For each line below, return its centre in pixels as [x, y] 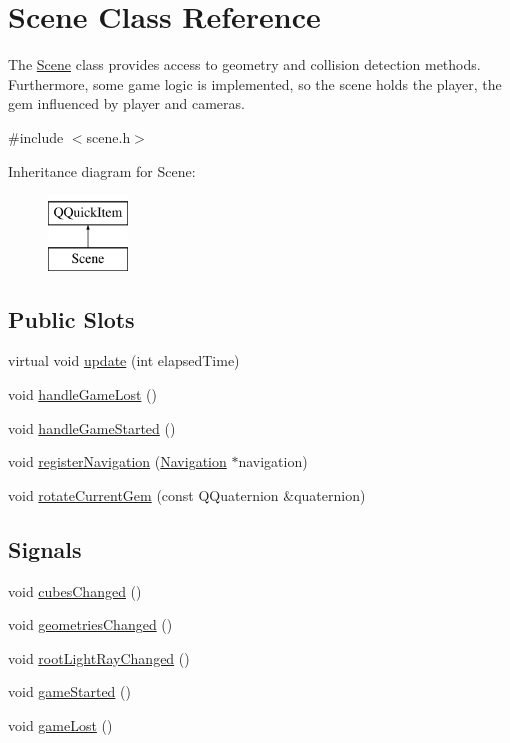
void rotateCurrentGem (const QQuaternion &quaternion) [187, 494]
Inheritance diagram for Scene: [102, 170]
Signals [45, 548]
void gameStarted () [69, 691]
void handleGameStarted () [92, 427]
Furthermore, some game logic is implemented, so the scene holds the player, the [255, 83]
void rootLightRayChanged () [99, 657]
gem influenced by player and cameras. [126, 103]
